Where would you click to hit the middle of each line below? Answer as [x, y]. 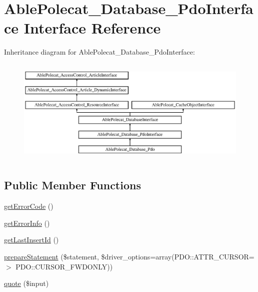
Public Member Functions [72, 185]
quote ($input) [26, 283]
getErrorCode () [29, 206]
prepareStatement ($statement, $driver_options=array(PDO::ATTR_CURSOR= [129, 257]
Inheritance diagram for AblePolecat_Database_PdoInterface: [99, 52]
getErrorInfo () [27, 223]
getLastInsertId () [31, 240]
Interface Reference [92, 28]
